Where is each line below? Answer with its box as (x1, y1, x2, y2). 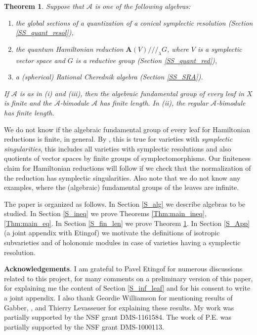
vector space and (15, 55, 65, 65)
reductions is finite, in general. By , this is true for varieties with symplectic (4, 134, 233, 144)
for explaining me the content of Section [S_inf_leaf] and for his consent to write (4, 283, 251, 293)
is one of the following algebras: (94, 1, 191, 11)
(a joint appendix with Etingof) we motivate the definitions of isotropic (4, 227, 220, 238)
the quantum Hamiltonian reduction (15, 43, 124, 54)
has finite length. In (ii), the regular (99, 98, 209, 108)
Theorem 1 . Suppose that (4, 1, 84, 11)
